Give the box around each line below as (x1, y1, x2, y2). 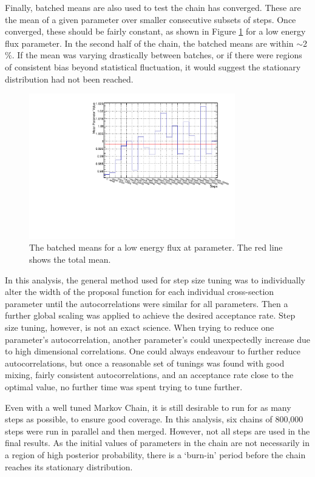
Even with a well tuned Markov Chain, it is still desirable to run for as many (5, 401, 291, 413)
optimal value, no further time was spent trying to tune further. (5, 381, 243, 393)
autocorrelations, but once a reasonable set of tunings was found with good (5, 356, 285, 369)
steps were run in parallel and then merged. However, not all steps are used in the (5, 424, 310, 437)
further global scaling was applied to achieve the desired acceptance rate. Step (5, 309, 296, 322)
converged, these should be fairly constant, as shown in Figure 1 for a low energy (5, 25, 306, 38)
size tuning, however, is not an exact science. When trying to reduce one (5, 321, 274, 334)
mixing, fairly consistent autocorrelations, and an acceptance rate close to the (5, 368, 294, 381)
